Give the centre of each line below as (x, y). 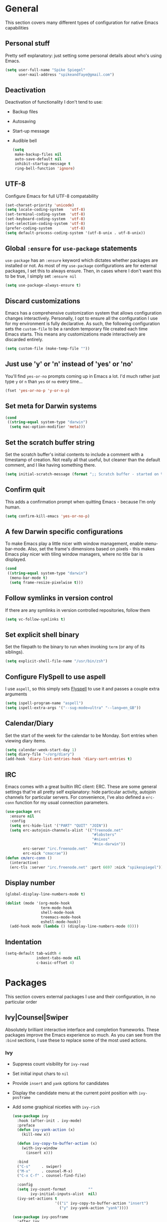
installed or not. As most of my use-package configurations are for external (81, 266)
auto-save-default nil (38, 159)
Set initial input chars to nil (40, 1073)
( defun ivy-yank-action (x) (46, 1130)
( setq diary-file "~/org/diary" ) (40, 754)
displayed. (16, 559)
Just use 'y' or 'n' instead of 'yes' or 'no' (69, 364)
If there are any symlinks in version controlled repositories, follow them (78, 610)
